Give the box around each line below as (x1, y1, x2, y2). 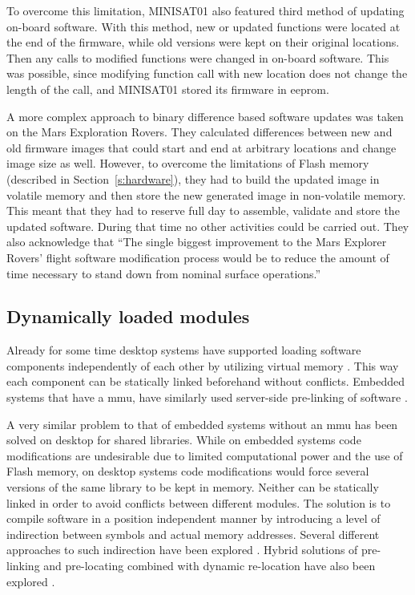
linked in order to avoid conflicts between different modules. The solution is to (6, 494, 391, 511)
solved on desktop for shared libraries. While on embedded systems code (6, 431, 361, 448)
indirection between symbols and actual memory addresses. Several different (6, 525, 380, 542)
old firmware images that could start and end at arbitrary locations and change (6, 139, 397, 156)
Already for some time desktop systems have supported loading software (6, 342, 361, 358)
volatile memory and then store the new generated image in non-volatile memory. (6, 186, 406, 203)
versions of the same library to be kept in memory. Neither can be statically (6, 479, 379, 496)
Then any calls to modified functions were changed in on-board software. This (6, 49, 389, 66)
